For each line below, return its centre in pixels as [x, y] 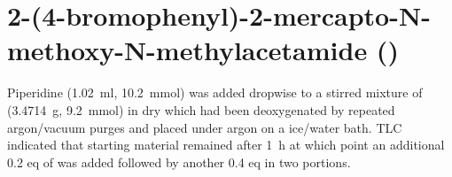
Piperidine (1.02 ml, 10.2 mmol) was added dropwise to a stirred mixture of [215, 92]
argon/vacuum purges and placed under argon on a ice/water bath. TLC [205, 127]
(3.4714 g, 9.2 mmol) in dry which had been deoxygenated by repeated [201, 109]
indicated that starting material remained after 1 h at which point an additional [226, 145]
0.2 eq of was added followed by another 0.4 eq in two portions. [179, 162]
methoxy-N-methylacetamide [187, 50]
